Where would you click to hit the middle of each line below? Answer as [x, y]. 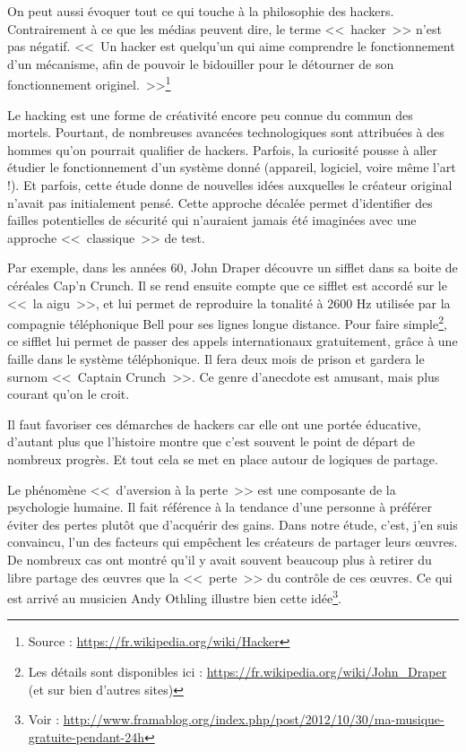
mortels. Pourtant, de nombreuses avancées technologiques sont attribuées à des [226, 132]
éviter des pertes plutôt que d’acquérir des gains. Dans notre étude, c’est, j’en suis [233, 524]
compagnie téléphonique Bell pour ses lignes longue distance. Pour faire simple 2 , [227, 322]
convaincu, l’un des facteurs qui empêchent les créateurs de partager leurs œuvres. [233, 542]
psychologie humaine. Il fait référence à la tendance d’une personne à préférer [220, 507]
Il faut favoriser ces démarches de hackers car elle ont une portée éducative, [214, 424]
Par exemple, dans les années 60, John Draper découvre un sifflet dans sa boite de [233, 268]
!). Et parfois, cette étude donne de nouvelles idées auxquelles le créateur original [230, 185]
